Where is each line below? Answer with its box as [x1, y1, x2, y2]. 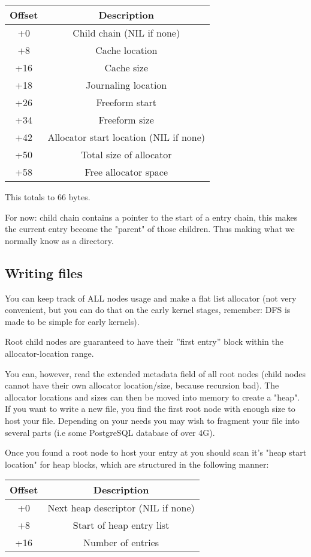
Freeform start [96, 95, 156, 109]
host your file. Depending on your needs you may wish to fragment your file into [5, 414, 300, 426]
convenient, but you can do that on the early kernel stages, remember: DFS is [5, 303, 291, 316]
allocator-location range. [5, 347, 94, 359]
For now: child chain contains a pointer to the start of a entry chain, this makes [5, 210, 298, 223]
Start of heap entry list [73, 518, 170, 532]
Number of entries [83, 535, 159, 550]
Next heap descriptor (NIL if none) [47, 501, 195, 515]
